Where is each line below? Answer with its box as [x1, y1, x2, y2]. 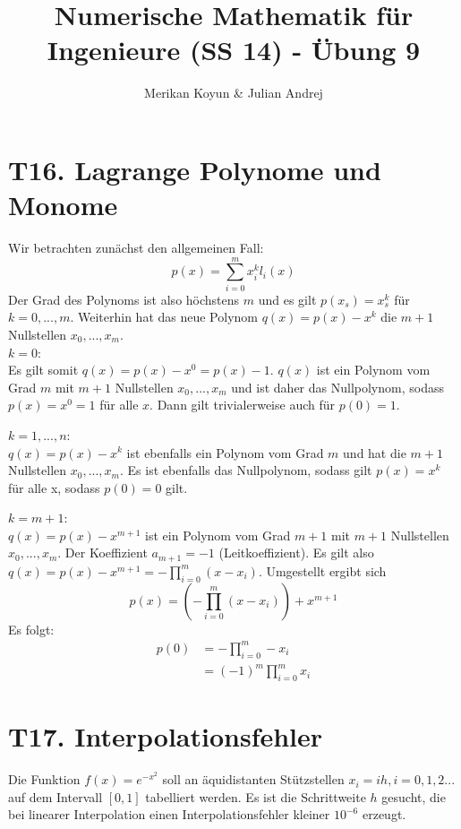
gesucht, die [381, 787, 446, 806]
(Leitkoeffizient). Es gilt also [218, 543, 374, 562]
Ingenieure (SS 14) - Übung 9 [47, 31, 421, 68]
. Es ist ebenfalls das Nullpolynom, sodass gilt [120, 461, 372, 479]
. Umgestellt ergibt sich [258, 561, 387, 580]
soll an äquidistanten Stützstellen [162, 770, 345, 789]
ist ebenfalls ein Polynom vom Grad [126, 443, 324, 462]
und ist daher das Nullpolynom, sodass [231, 377, 444, 396]
